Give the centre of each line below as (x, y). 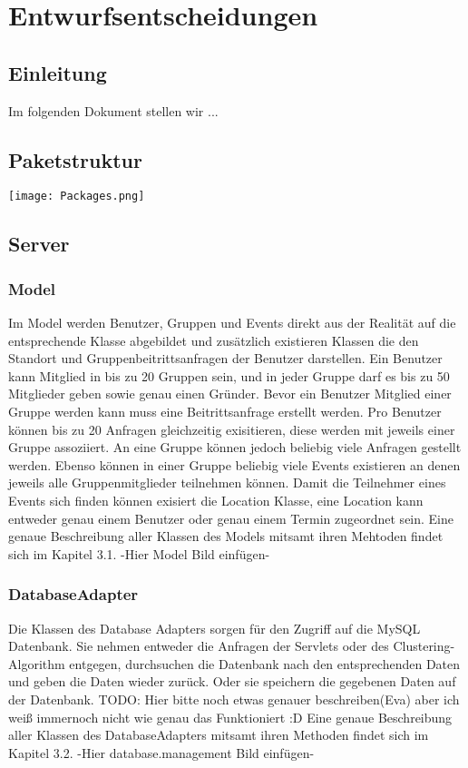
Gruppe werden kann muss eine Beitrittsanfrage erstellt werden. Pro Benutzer (225, 411)
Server (39, 244)
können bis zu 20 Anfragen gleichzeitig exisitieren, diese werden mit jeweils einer (232, 429)
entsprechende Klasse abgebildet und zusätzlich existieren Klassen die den (214, 340)
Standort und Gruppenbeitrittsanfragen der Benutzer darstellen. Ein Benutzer (225, 358)
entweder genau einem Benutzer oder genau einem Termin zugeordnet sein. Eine (231, 518)
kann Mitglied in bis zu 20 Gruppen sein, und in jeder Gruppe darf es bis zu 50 (229, 375)
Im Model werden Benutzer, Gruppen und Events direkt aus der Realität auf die (232, 323)
